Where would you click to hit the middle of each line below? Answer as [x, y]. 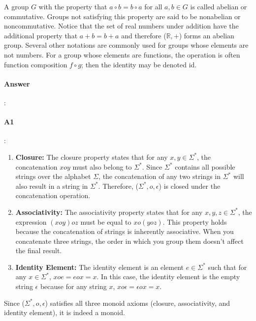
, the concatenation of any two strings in [160, 176]
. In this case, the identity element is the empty [168, 277]
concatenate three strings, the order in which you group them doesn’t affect [129, 241]
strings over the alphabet [53, 176]
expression [31, 221]
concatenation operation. [53, 195]
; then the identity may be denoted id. [139, 64]
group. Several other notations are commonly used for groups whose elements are [126, 45]
